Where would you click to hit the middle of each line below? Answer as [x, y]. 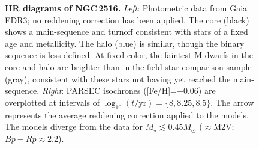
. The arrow [232, 102]
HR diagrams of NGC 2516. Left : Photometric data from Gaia [126, 8]
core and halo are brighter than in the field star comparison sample [128, 66]
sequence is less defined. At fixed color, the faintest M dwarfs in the [129, 55]
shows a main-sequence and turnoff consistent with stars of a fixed [127, 32]
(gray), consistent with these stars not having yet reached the [118, 78]
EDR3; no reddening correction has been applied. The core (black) [127, 20]
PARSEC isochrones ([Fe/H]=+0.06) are [141, 90]
